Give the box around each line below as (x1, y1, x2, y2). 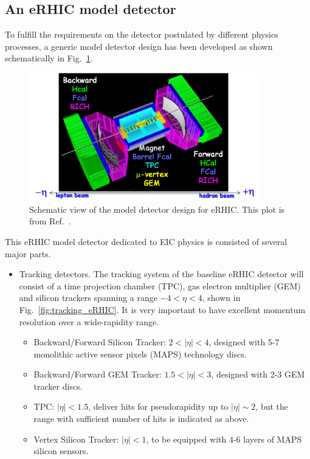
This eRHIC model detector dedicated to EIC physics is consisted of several (5, 235, 288, 247)
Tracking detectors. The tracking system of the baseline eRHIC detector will (19, 267, 304, 280)
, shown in (202, 291, 241, 304)
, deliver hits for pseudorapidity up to (88, 400, 229, 413)
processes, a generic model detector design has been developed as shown (5, 40, 273, 52)
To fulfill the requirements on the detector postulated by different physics (5, 28, 278, 41)
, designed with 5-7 (208, 336, 280, 348)
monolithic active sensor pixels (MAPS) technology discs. (33, 347, 247, 360)
